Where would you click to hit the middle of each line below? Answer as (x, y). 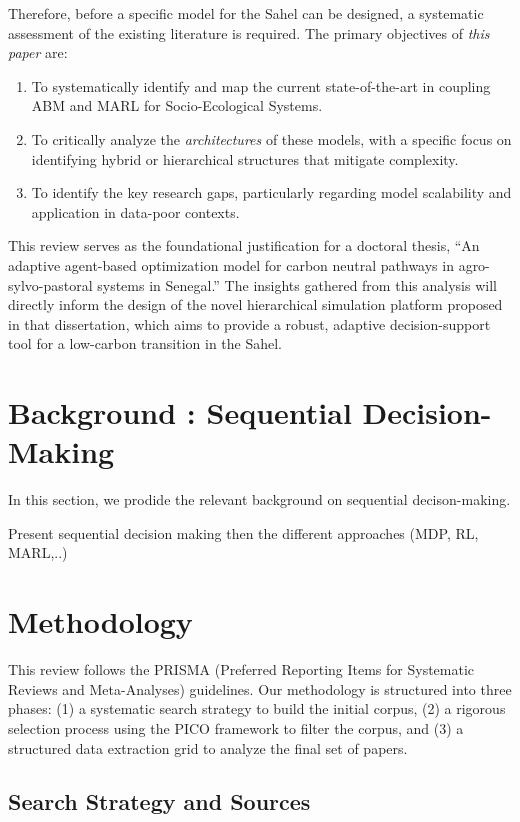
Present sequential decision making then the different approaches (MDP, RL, (243, 532)
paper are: (38, 52)
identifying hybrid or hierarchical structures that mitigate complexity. (245, 158)
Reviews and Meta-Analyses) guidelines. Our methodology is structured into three (260, 688)
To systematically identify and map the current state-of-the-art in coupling (261, 85)
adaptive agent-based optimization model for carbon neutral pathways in (231, 264)
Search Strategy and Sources (159, 801)
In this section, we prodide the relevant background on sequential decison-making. (259, 499)
